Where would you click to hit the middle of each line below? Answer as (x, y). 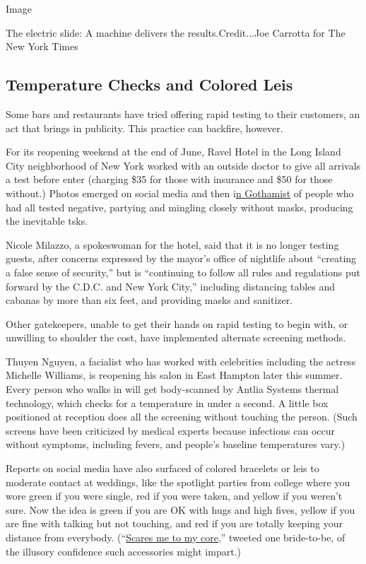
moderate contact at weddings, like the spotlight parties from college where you (178, 482)
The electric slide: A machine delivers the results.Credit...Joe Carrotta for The (176, 32)
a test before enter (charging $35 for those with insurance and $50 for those (169, 179)
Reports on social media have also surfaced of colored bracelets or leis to (163, 468)
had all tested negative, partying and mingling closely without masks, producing (179, 207)
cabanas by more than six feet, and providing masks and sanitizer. (149, 300)
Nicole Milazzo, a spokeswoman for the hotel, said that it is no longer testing (172, 244)
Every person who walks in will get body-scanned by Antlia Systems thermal (172, 389)
